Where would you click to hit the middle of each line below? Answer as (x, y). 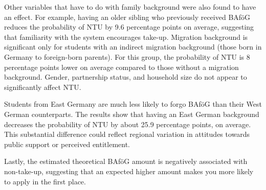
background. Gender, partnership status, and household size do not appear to (126, 77)
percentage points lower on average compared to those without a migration (121, 67)
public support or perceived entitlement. (67, 144)
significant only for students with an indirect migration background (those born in (133, 47)
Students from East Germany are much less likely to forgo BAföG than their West (133, 104)
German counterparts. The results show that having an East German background (132, 114)
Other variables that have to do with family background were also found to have (130, 7)
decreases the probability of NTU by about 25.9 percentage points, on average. (128, 124)
